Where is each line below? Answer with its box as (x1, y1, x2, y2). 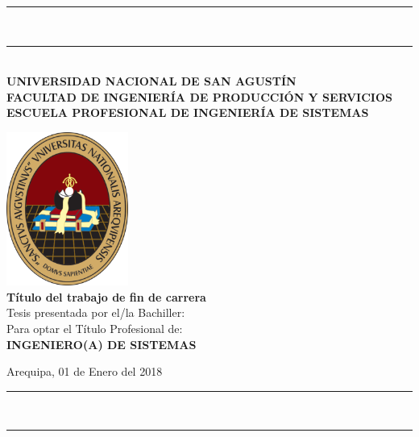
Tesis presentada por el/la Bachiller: (6, 304, 185, 321)
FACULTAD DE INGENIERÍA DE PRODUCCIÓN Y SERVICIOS (6, 88, 392, 105)
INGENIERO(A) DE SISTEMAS (6, 335, 197, 352)
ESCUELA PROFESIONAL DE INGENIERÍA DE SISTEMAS (6, 104, 369, 121)
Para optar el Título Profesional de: (6, 320, 183, 336)
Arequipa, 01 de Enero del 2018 (6, 363, 163, 380)
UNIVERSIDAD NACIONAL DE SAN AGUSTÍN (6, 73, 297, 89)
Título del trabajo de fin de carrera (6, 288, 206, 305)
